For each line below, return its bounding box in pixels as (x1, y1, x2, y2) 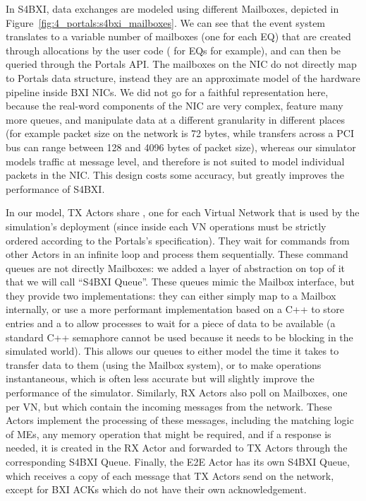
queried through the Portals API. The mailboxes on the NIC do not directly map (6, 57, 357, 71)
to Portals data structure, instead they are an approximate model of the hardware (6, 70, 360, 85)
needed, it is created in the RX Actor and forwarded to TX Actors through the (6, 440, 348, 455)
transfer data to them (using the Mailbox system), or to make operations (6, 357, 322, 372)
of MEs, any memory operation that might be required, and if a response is (6, 426, 331, 441)
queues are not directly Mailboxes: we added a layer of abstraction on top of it (6, 260, 346, 275)
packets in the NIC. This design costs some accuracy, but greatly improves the (6, 167, 345, 182)
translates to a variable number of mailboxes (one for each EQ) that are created (6, 29, 351, 44)
